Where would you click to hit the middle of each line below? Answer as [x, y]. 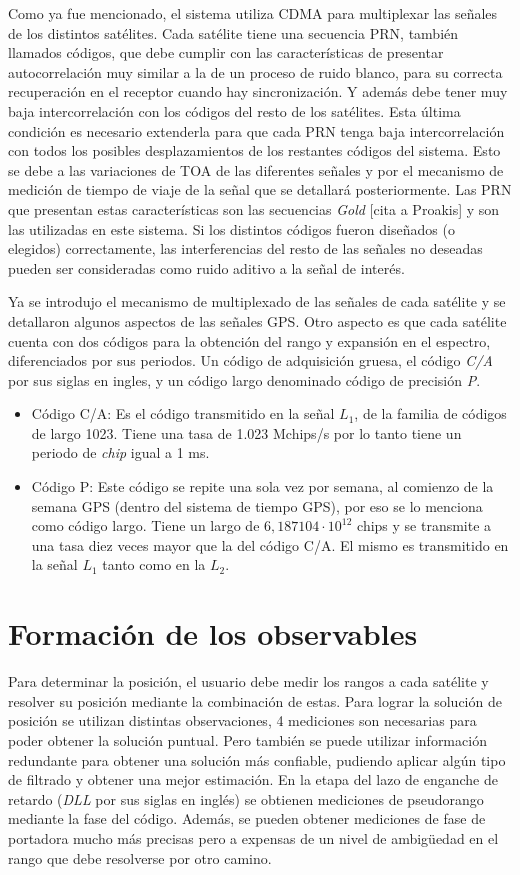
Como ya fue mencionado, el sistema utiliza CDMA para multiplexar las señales [253, 13]
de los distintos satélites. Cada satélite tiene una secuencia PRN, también [233, 32]
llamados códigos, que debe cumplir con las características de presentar [226, 52]
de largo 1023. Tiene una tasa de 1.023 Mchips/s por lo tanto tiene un [246, 432]
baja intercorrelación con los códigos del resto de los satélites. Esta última [234, 110]
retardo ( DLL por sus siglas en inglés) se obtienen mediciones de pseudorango [246, 798]
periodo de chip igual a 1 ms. [120, 452]
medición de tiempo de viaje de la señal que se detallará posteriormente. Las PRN [260, 189]
